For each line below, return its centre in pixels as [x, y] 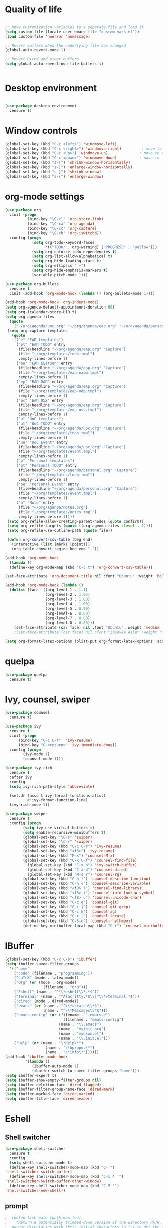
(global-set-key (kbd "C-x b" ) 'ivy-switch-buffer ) [82, 865]
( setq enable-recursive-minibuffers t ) [65, 832]
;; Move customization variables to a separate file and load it [74, 27]
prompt [17, 1206]
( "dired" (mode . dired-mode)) [47, 1001]
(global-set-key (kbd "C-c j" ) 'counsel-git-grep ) [77, 907]
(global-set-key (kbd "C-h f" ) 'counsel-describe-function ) [87, 879]
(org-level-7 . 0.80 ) [68, 618]
